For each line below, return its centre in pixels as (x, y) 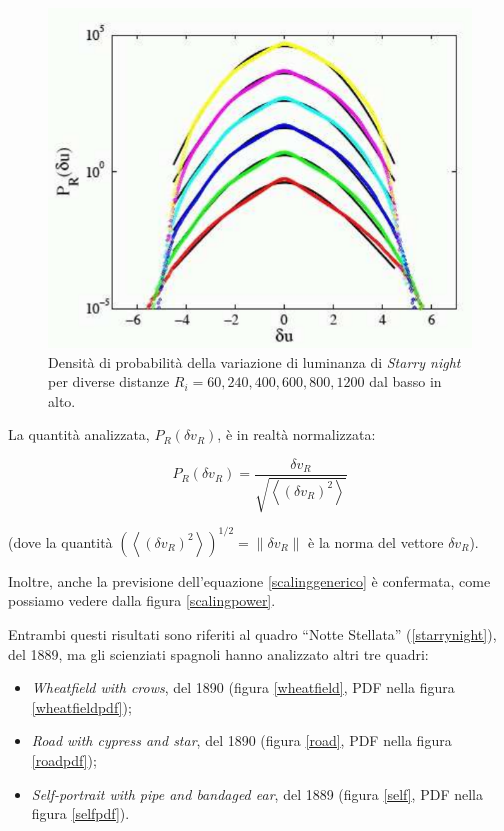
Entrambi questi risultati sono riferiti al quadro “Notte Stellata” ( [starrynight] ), (252, 634)
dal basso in (405, 381)
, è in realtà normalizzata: (296, 434)
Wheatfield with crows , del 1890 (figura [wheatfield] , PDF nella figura (243, 687)
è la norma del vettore (376, 541)
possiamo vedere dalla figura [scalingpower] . (142, 600)
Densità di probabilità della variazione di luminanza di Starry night (254, 361)
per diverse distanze (109, 381)
